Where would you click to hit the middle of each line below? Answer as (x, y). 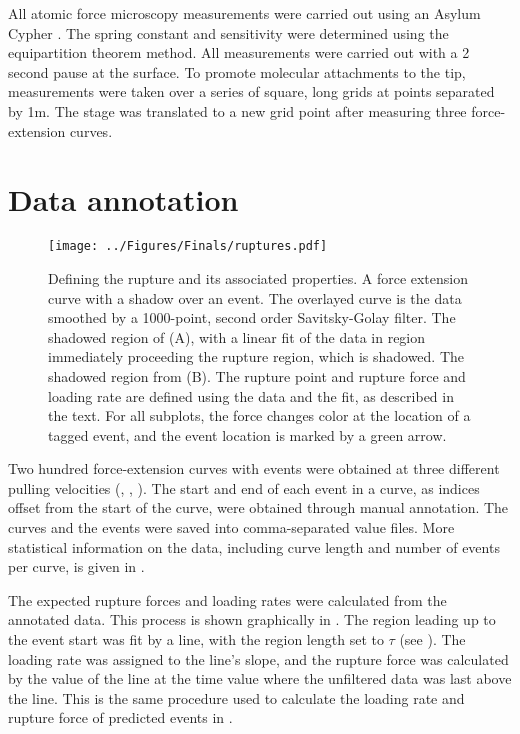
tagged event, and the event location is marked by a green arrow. (247, 434)
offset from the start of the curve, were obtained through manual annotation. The (258, 507)
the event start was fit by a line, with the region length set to (196, 639)
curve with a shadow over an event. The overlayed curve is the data (255, 297)
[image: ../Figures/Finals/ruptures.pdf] (188, 246)
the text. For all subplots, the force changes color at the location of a (259, 415)
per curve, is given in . (76, 566)
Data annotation (123, 199)
